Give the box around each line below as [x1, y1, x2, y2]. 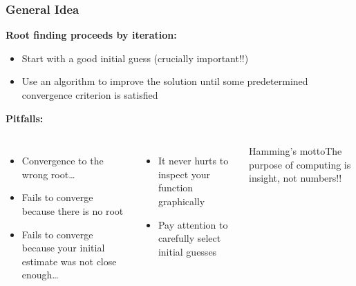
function [158, 180, 194, 195]
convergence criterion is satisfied [21, 88, 158, 102]
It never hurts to [158, 153, 229, 168]
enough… [21, 267, 59, 282]
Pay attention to [158, 217, 228, 231]
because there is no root [21, 203, 124, 218]
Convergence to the [21, 153, 104, 168]
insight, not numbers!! [249, 171, 342, 185]
